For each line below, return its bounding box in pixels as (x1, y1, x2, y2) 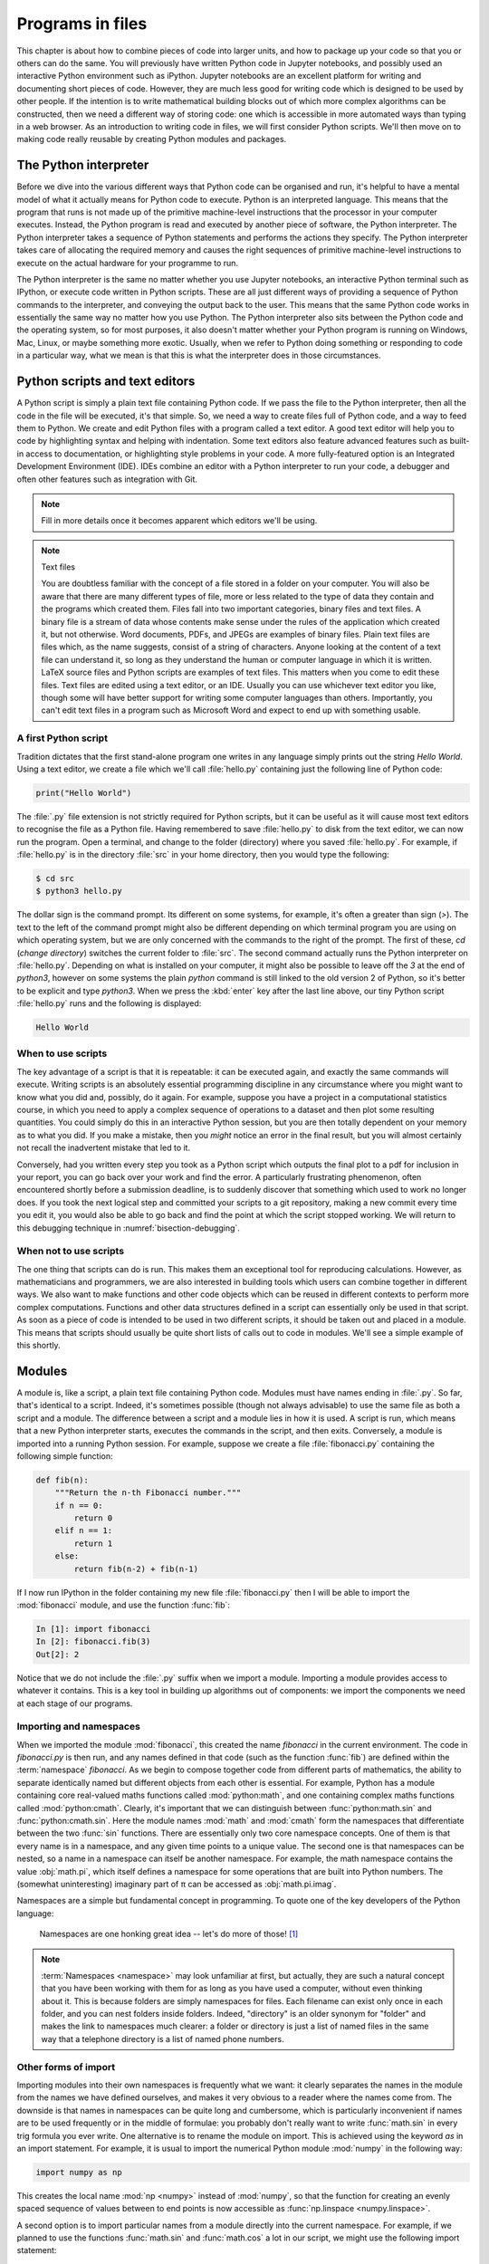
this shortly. (16, 1340, 61, 1351)
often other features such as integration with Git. (16, 474, 198, 484)
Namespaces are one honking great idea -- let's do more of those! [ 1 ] (39, 1929, 299, 1940)
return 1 (73, 1538, 113, 1549)
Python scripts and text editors (16, 374, 196, 389)
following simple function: (16, 1450, 113, 1462)
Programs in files (16, 14, 148, 34)
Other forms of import (16, 2060, 116, 2073)
